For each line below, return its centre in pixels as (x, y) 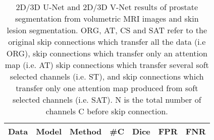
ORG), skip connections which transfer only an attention (107, 53)
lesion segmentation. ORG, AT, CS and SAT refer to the (107, 30)
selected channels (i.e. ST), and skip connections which (107, 76)
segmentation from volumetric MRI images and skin (107, 18)
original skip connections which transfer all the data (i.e (107, 42)
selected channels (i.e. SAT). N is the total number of (107, 99)
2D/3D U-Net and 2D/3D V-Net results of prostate (107, 7)
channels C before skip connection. (107, 111)
